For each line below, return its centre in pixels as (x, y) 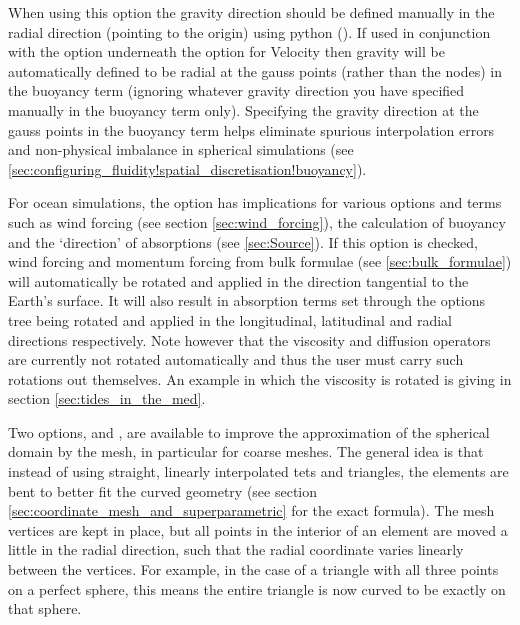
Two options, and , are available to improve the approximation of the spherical (249, 431)
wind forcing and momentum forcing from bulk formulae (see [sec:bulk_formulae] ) (260, 261)
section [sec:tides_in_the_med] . (107, 398)
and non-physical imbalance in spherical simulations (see (181, 149)
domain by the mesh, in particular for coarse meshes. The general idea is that (246, 451)
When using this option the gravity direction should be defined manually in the (251, 12)
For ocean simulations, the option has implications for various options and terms (255, 202)
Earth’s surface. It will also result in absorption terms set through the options (247, 300)
